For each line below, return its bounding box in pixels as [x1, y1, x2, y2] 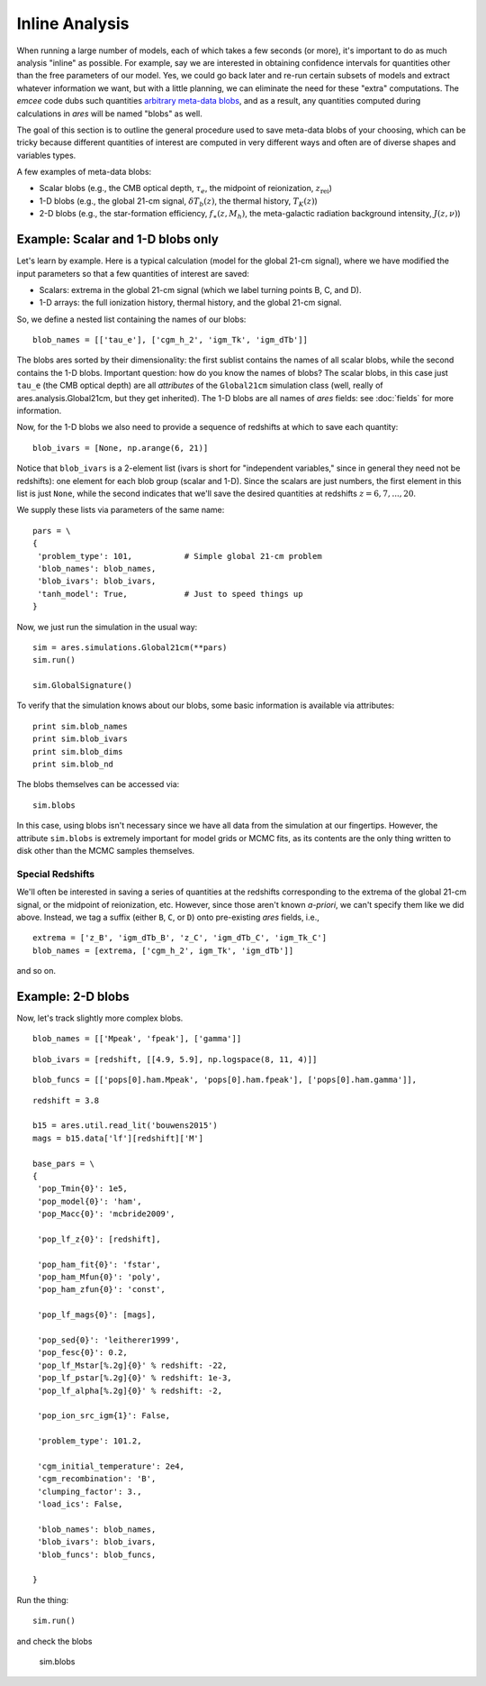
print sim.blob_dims [32, 747, 123, 756]
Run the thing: [16, 1594, 69, 1605]
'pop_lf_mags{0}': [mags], [37, 1310, 157, 1320]
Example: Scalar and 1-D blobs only [16, 232, 220, 247]
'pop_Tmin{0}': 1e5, [37, 1184, 128, 1194]
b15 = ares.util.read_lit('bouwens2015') [32, 1121, 218, 1131]
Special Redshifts [16, 867, 94, 880]
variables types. [16, 150, 76, 160]
